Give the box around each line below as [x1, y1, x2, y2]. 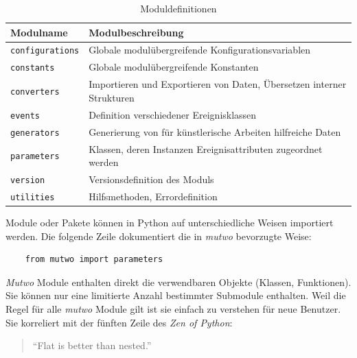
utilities [10, 192, 55, 202]
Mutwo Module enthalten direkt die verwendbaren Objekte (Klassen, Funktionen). [5, 274, 352, 289]
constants [10, 63, 55, 73]
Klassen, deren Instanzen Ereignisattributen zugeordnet [89, 141, 323, 156]
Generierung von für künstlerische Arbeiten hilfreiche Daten [89, 124, 341, 139]
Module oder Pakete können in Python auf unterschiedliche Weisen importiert [5, 215, 334, 229]
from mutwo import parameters [25, 254, 163, 265]
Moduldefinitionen [140, 1, 217, 15]
